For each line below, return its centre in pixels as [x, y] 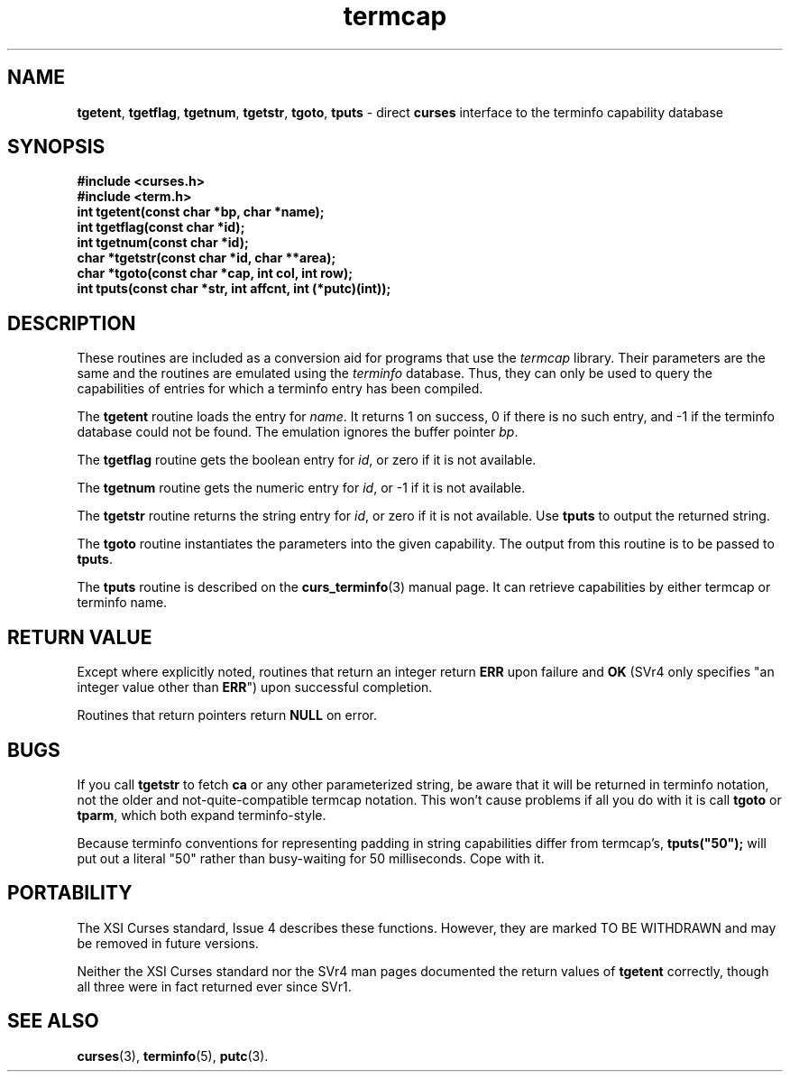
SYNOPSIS [56, 147]
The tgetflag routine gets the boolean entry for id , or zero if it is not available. [307, 460]
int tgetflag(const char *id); [161, 227]
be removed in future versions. [168, 943]
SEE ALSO [53, 1021]
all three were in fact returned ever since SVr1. [214, 986]
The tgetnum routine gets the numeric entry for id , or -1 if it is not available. [301, 488]
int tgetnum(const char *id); [163, 243]
